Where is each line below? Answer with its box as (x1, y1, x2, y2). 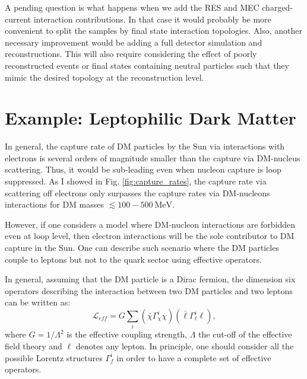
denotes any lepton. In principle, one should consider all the (75, 339, 294, 352)
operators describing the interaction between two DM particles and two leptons (5, 284, 293, 297)
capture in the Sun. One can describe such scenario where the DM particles (5, 241, 279, 254)
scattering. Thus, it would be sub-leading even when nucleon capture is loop (5, 163, 281, 176)
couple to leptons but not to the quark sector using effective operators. (5, 253, 262, 265)
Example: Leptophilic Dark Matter (5, 106, 296, 130)
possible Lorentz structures (5, 351, 103, 364)
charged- (262, 1, 293, 13)
